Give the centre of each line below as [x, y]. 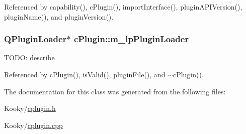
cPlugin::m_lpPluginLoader [131, 39]
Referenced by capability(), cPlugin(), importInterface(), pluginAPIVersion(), [123, 7]
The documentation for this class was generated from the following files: [115, 91]
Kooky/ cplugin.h [30, 108]
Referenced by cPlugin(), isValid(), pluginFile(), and [85, 74]
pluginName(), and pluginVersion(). [59, 16]
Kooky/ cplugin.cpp [33, 125]
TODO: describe [29, 57]
